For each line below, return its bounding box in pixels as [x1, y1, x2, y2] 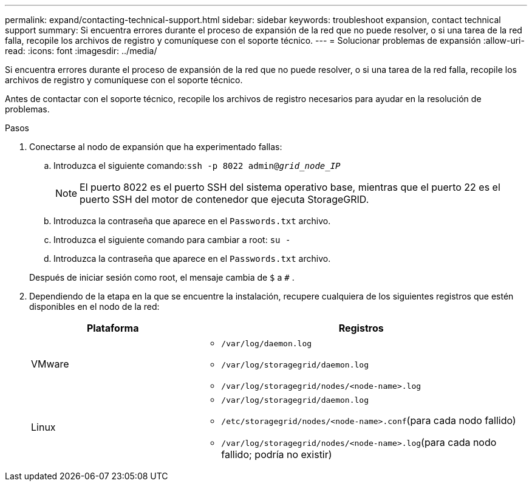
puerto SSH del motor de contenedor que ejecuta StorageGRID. [80, 193, 369, 205]
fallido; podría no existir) [221, 448, 332, 460]
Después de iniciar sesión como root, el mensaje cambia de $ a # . [29, 272, 295, 282]
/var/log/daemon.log [221, 339, 312, 348]
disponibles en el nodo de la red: [29, 301, 160, 312]
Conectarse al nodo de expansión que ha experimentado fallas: [29, 142, 282, 152]
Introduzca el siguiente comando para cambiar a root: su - [53, 234, 291, 245]
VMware [31, 357, 69, 370]
